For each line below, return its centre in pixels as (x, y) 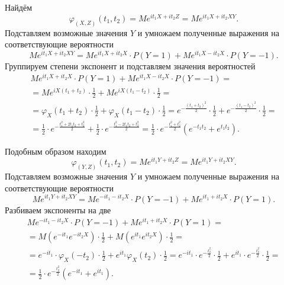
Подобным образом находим (56, 151)
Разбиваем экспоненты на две (58, 209)
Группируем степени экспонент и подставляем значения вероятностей (130, 65)
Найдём (19, 7)
